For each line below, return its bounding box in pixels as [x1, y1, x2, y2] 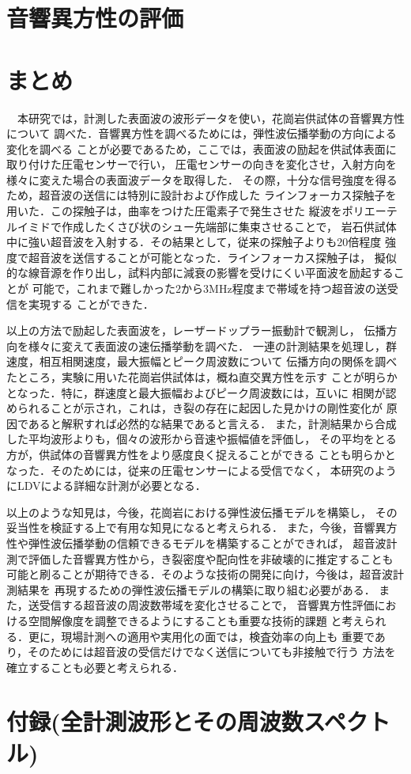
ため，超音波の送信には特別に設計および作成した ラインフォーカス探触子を [6, 187, 397, 203]
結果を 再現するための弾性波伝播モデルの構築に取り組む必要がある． [17, 581, 375, 598]
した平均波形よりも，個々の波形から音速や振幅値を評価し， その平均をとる [6, 431, 397, 447]
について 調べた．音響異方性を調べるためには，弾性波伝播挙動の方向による [6, 125, 397, 142]
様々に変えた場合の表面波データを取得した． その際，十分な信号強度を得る [6, 171, 398, 188]
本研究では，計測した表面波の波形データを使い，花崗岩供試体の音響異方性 [17, 109, 405, 126]
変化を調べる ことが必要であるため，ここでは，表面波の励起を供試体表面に [6, 140, 397, 157]
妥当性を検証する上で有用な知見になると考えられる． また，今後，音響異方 [6, 519, 398, 536]
